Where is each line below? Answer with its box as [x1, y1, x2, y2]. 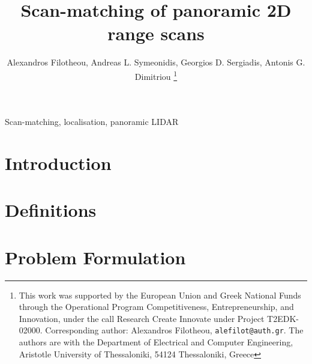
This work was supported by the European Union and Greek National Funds [19, 288, 301, 301]
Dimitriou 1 [134, 68, 178, 82]
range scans [107, 21, 205, 46]
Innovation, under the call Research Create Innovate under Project [19, 312, 265, 324]
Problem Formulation [5, 244, 186, 269]
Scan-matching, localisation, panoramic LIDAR [5, 115, 179, 128]
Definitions [5, 198, 97, 222]
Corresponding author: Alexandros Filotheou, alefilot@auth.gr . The [45, 324, 304, 336]
